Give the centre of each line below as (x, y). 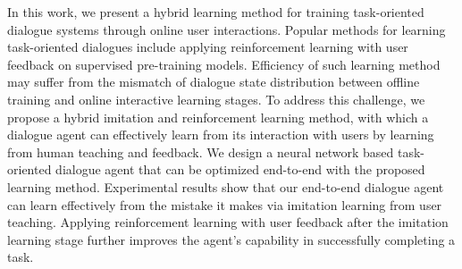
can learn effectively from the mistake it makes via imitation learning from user (225, 204)
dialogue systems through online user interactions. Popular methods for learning (227, 29)
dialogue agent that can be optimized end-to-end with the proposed (240, 169)
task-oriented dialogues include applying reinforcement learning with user (208, 47)
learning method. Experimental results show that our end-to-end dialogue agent (226, 186)
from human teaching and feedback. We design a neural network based (201, 151)
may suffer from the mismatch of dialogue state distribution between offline (214, 82)
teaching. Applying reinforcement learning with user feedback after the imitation (228, 222)
